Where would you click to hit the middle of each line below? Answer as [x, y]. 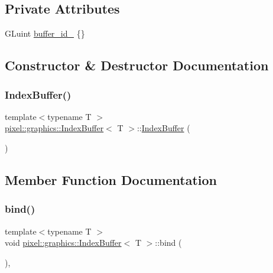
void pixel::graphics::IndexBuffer [63, 243]
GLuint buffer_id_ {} [45, 33]
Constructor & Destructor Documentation [137, 65]
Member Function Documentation [111, 179]
